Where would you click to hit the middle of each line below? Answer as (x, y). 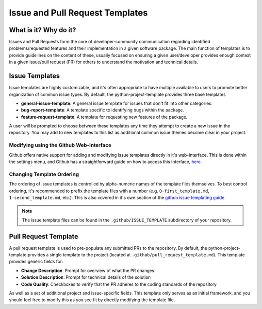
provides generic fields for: (36, 262)
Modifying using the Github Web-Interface (60, 145)
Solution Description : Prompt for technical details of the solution (86, 277)
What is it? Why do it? (42, 30)
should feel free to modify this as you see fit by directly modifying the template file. (92, 300)
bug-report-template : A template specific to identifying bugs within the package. (103, 110)
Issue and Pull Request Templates (78, 13)
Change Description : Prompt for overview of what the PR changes (88, 271)
